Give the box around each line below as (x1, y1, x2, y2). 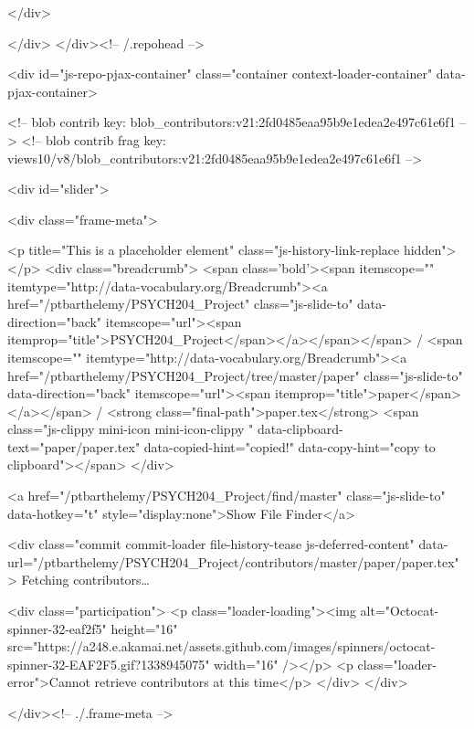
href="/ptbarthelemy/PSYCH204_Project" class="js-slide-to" (7, 294, 353, 313)
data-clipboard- (257, 419, 343, 438)
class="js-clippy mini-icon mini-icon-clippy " (7, 419, 254, 438)
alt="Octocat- (360, 601, 439, 620)
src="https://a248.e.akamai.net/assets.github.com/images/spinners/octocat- (7, 637, 436, 656)
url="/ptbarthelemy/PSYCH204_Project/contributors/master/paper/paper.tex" (7, 552, 459, 571)
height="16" (111, 618, 178, 638)
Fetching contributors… (21, 570, 150, 589)
